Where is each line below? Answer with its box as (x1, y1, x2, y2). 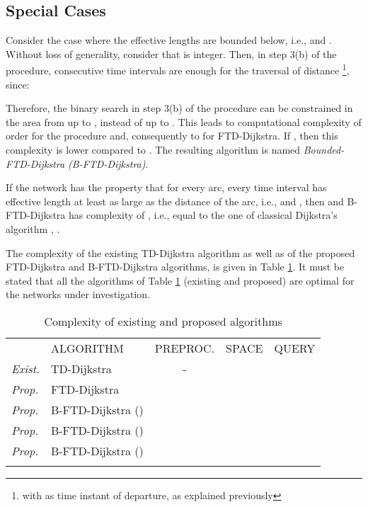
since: (6, 76, 30, 91)
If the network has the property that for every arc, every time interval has (6, 180, 327, 195)
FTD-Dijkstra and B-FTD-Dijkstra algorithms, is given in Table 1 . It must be (6, 259, 345, 274)
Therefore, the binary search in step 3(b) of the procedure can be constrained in (6, 101, 353, 115)
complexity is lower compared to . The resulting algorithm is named (6, 142, 301, 157)
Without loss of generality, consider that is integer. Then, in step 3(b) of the (6, 46, 337, 61)
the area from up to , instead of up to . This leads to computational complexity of (6, 114, 362, 129)
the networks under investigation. (6, 287, 151, 302)
